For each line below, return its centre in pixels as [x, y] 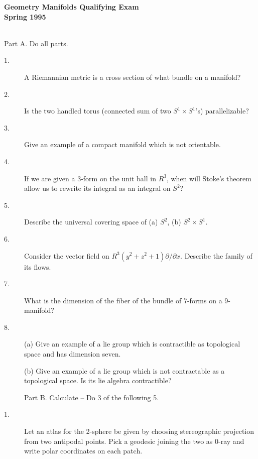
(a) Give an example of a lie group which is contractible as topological [132, 344]
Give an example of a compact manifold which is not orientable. [122, 144]
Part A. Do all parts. [36, 43]
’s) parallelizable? [222, 111]
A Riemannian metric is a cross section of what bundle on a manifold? [133, 77]
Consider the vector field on [67, 255]
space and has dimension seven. [73, 354]
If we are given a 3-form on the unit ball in [90, 178]
